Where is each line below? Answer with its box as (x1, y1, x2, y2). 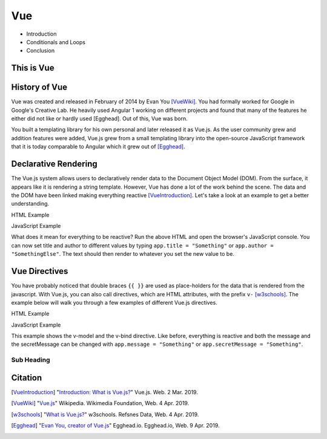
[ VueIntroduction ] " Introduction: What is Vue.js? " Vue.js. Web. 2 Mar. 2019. (11, 388, 198, 395)
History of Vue (11, 82, 68, 93)
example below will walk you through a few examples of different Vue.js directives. (11, 299, 217, 306)
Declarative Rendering (11, 159, 97, 169)
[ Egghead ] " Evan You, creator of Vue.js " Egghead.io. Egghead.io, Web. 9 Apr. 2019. (11, 422, 220, 429)
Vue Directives (11, 266, 68, 276)
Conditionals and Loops (26, 38, 86, 45)
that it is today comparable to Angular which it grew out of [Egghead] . (11, 143, 185, 151)
